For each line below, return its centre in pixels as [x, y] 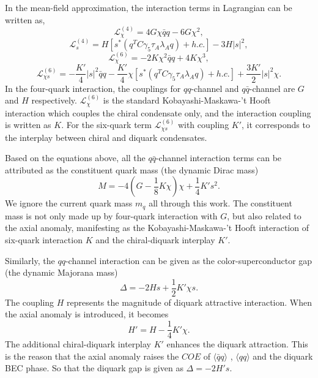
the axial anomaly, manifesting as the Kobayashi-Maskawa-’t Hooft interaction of [157, 228]
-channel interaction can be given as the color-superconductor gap [189, 260]
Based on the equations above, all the [75, 158]
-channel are [272, 88]
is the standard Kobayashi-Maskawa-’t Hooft [187, 100]
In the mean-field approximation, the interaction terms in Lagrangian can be [149, 7]
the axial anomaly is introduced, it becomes [87, 314]
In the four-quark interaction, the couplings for [93, 88]
